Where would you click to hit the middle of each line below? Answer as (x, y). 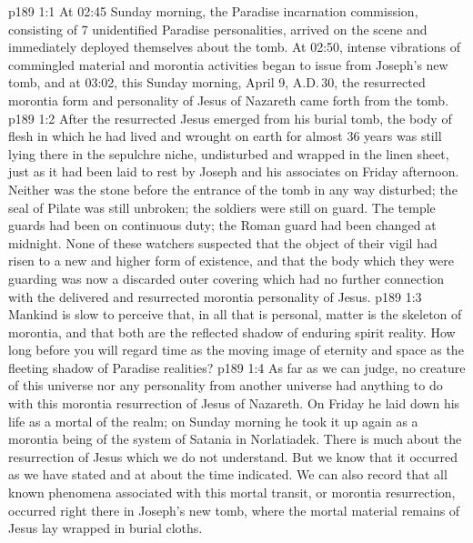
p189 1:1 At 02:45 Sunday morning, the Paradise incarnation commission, (213, 11)
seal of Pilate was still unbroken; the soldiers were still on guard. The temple (222, 207)
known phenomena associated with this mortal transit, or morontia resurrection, (232, 493)
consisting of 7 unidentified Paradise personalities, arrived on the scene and (218, 29)
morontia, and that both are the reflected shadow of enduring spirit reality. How (232, 332)
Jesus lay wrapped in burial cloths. (106, 528)
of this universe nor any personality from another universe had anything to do (226, 385)
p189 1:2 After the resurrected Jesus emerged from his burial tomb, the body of (230, 118)
